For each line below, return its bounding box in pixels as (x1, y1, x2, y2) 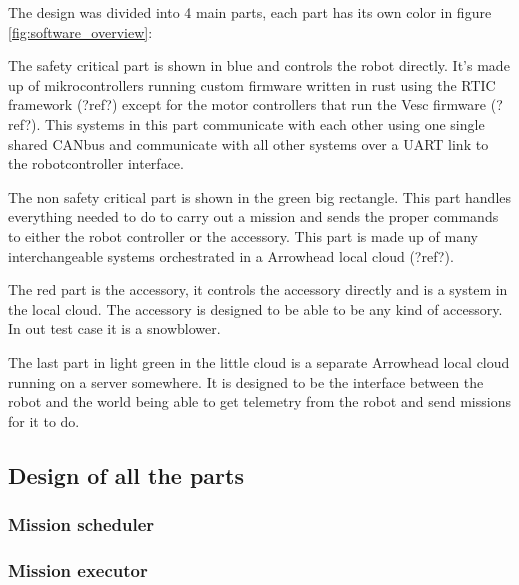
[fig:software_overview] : (8, 21, 153, 42)
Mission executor (8, 557, 148, 582)
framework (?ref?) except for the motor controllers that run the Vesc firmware (8, 94, 487, 115)
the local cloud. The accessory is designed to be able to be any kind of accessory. (8, 298, 503, 319)
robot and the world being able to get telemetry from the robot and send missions (8, 391, 511, 412)
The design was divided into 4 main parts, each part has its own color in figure (8, 2, 492, 22)
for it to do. (8, 410, 80, 431)
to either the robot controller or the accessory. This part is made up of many (8, 225, 478, 246)
